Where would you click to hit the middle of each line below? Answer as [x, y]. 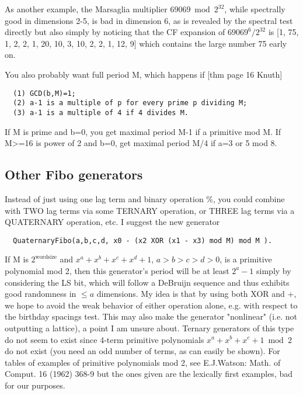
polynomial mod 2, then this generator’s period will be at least [117, 270]
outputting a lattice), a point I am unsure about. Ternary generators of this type [149, 328]
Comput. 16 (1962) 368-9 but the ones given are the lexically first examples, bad [149, 374]
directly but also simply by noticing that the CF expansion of [115, 32]
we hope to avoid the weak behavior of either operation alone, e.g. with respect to [151, 305]
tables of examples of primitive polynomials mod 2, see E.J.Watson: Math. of [143, 362]
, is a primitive [246, 259]
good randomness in [41, 294]
